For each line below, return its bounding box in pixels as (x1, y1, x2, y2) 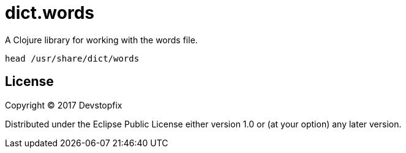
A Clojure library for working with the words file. (5, 34, 198, 45)
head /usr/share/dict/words (5, 53, 140, 63)
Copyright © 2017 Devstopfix (5, 99, 122, 110)
